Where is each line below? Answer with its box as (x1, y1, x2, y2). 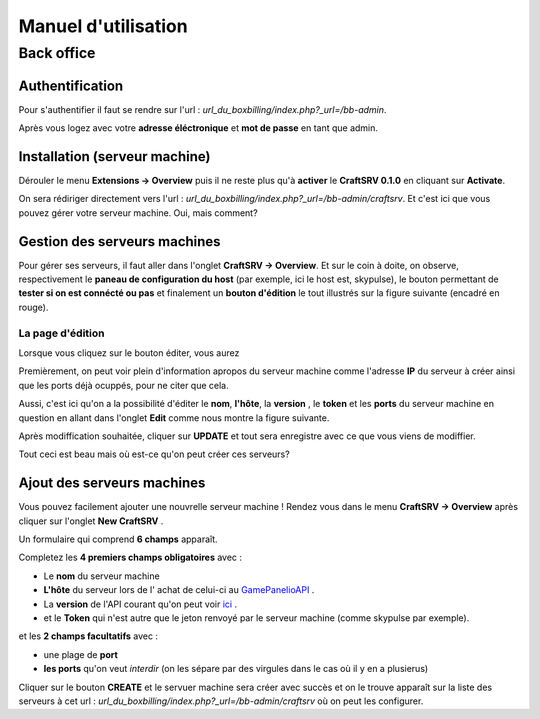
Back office (18, 44, 96, 62)
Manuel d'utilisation (18, 15, 189, 37)
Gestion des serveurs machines (18, 233, 221, 250)
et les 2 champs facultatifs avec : (18, 630, 159, 642)
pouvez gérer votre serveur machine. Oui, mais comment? (18, 206, 259, 219)
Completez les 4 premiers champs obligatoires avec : (18, 551, 243, 564)
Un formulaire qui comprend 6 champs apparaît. (18, 533, 219, 545)
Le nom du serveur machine (43, 570, 160, 582)
